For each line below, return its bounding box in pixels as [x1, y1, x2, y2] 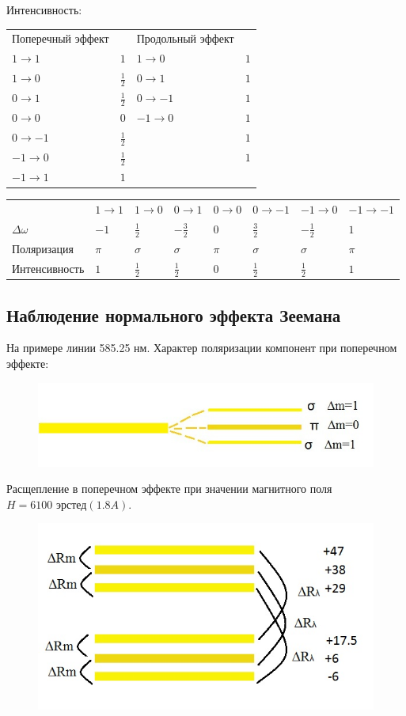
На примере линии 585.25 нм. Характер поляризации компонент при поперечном [6, 339, 397, 356]
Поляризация [12, 244, 74, 256]
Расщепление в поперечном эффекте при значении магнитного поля [6, 480, 332, 497]
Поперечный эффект [12, 34, 109, 46]
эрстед [55, 499, 87, 511]
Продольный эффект [136, 34, 234, 46]
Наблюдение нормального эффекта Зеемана [6, 302, 341, 327]
